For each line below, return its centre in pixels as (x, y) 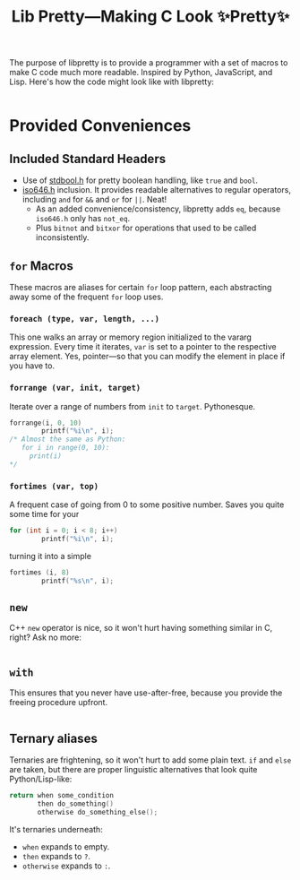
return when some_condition (62, 796)
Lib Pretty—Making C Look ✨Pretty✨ (150, 17)
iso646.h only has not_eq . (83, 219)
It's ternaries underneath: (56, 829)
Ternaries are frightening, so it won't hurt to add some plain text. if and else (150, 760)
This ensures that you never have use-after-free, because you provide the (146, 693)
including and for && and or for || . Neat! (94, 200)
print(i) (46, 456)
